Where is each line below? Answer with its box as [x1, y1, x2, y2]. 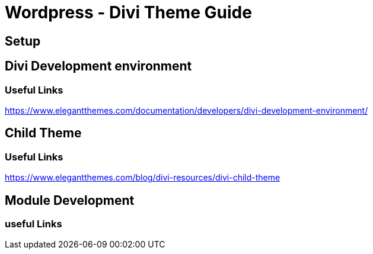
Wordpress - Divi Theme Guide [5, 2, 252, 22]
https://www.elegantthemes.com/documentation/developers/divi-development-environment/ [5, 105, 368, 115]
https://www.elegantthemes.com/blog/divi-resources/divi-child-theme [5, 172, 280, 183]
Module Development [5, 192, 135, 208]
